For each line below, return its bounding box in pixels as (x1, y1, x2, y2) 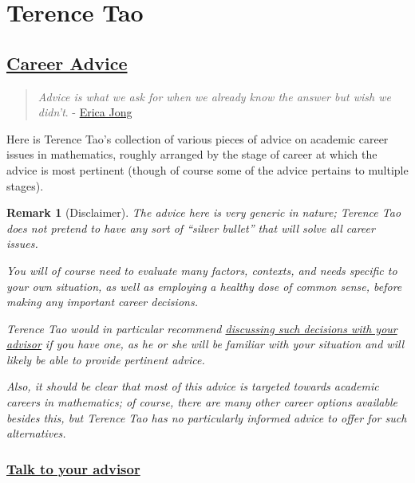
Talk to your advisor (6, 458, 140, 478)
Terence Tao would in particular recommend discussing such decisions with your (6, 320, 397, 336)
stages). (6, 177, 44, 194)
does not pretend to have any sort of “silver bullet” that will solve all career (6, 219, 375, 236)
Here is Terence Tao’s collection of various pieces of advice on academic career (6, 130, 389, 147)
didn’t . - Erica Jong (38, 104, 132, 120)
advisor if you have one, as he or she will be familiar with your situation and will (6, 336, 405, 352)
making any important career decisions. (6, 293, 198, 310)
